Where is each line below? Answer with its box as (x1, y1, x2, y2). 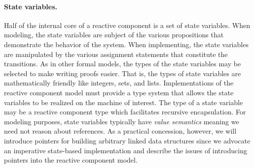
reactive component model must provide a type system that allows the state (4, 87, 234, 97)
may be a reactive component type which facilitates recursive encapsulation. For (4, 107, 246, 117)
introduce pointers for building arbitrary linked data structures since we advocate (4, 135, 251, 145)
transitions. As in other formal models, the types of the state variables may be (4, 58, 241, 69)
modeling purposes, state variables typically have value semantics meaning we (4, 116, 239, 126)
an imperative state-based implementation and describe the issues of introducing (4, 145, 247, 155)
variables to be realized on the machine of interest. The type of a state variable (4, 97, 243, 107)
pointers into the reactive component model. (4, 155, 138, 165)
